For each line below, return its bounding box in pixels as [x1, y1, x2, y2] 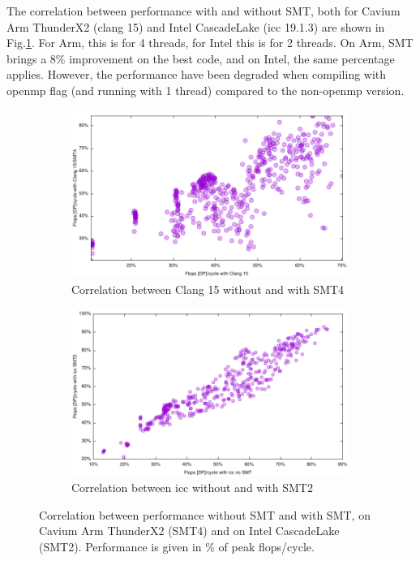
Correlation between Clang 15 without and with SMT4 [71, 280, 345, 297]
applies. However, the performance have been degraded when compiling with [6, 66, 387, 83]
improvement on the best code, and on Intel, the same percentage [69, 50, 395, 67]
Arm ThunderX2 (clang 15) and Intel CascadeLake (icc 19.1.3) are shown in [6, 18, 385, 35]
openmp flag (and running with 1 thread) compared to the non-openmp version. [6, 81, 405, 98]
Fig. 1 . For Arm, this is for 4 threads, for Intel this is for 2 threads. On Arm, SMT [6, 34, 414, 51]
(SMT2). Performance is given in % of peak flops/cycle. [39, 537, 315, 555]
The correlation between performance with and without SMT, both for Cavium [6, 2, 401, 19]
